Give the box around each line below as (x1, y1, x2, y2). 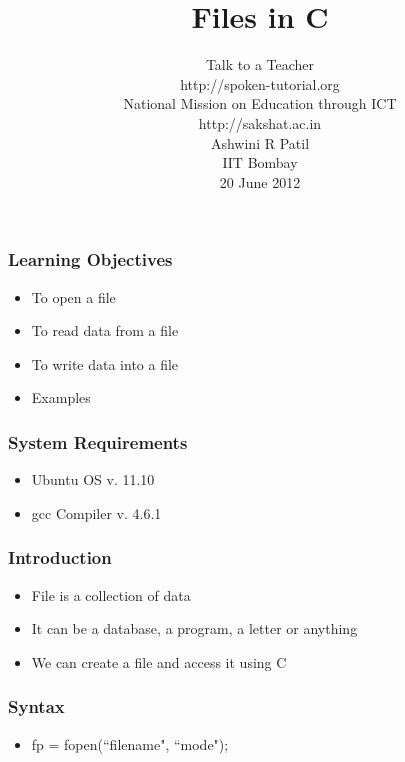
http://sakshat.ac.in (198, 112, 322, 133)
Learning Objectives (8, 247, 173, 272)
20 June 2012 (219, 171, 301, 192)
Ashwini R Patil (210, 132, 310, 153)
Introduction (8, 545, 112, 570)
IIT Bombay (222, 152, 298, 173)
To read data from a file (31, 320, 179, 341)
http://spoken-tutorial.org (180, 73, 340, 94)
